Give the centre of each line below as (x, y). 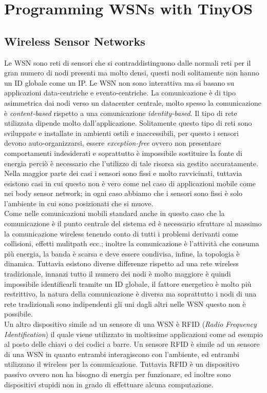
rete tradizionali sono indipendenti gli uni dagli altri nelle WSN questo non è (125, 303)
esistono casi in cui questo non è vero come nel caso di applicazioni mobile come (130, 183)
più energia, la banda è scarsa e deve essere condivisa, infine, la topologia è (122, 253)
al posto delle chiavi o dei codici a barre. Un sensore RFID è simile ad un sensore (132, 344)
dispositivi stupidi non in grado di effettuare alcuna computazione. (109, 384)
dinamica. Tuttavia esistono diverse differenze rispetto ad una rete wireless (121, 263)
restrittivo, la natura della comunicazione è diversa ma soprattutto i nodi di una (130, 294)
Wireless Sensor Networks (75, 41)
